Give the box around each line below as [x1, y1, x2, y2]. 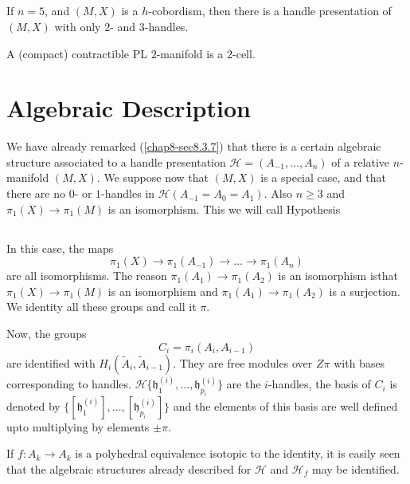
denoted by [6, 397, 61, 414]
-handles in [101, 185, 155, 202]
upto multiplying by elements [6, 418, 150, 435]
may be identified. [311, 461, 400, 477]
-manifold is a [156, 45, 224, 61]
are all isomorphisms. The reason [6, 267, 167, 284]
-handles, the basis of [267, 376, 371, 392]
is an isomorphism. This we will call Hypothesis [107, 200, 341, 217]
